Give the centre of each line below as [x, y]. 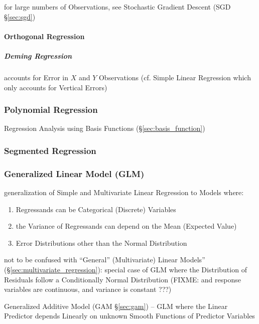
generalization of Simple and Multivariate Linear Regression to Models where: [124, 192]
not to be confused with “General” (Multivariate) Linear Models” [105, 260]
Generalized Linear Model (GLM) [74, 173]
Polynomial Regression [51, 110]
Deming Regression [38, 55]
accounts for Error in [36, 77]
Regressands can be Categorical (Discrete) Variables [96, 209]
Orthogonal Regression [44, 36]
